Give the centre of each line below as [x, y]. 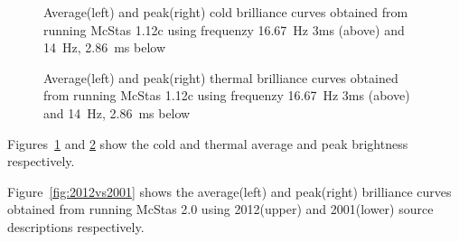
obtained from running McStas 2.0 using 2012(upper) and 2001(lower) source [220, 209]
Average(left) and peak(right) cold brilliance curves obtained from [226, 12]
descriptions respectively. [76, 226]
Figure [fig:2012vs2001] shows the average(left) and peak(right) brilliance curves [229, 191]
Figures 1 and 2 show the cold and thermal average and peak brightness [208, 143]
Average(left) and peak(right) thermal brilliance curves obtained [221, 77]
